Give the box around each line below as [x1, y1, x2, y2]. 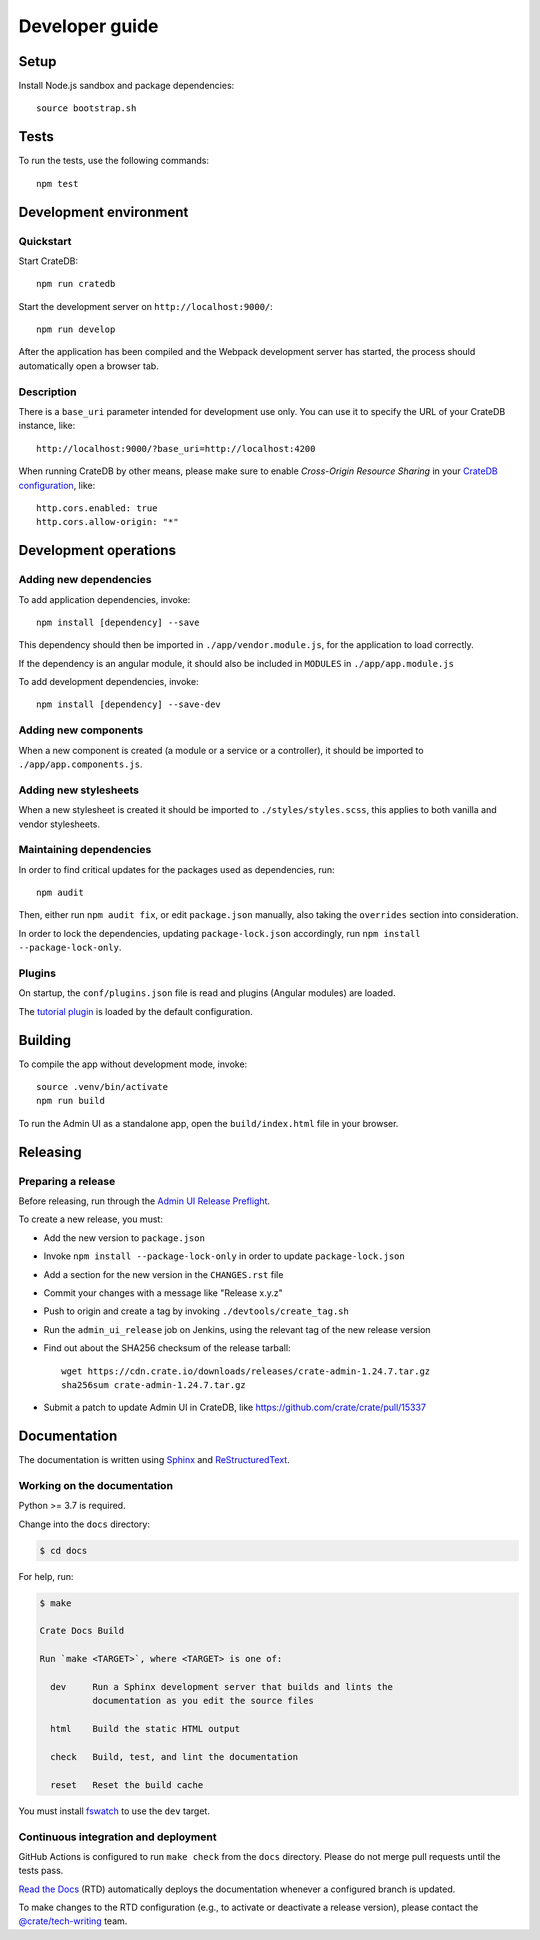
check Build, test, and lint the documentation [50, 1751, 299, 1762]
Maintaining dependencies [18, 843, 152, 857]
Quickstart [18, 234, 72, 248]
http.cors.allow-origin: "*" [36, 516, 179, 528]
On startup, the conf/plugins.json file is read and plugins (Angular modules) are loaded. [18, 987, 396, 999]
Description [18, 385, 77, 399]
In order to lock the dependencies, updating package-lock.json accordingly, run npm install [18, 927, 421, 939]
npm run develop [36, 324, 116, 335]
